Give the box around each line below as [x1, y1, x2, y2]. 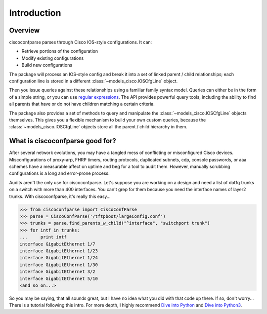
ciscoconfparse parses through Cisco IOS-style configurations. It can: [9, 39, 152, 45]
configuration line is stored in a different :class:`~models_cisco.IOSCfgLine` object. [9, 78, 178, 84]
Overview [9, 26, 40, 35]
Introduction [9, 7, 61, 18]
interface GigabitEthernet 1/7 [19, 241, 96, 247]
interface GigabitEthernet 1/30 [19, 262, 98, 268]
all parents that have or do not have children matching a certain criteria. [9, 101, 155, 107]
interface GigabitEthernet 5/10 [19, 275, 98, 281]
